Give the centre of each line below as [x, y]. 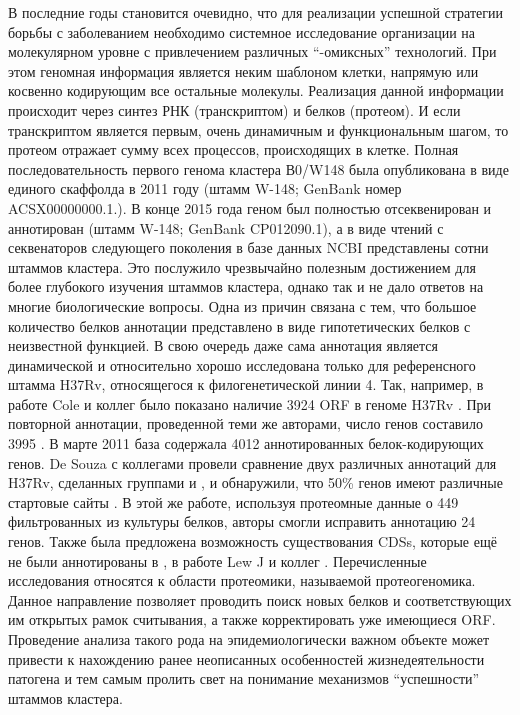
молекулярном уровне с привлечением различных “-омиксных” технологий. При [252, 51]
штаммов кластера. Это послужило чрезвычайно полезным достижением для [242, 266]
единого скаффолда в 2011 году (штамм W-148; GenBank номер [205, 188]
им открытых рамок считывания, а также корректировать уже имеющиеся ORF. [252, 619]
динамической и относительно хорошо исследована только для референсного [242, 364]
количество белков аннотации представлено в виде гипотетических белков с [239, 325]
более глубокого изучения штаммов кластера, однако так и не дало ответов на [246, 286]
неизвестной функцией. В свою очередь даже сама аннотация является [223, 345]
